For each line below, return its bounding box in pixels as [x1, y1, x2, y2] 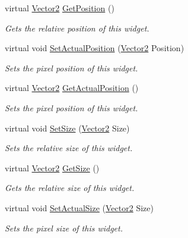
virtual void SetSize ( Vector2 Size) [5, 121, 130, 134]
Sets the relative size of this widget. [5, 142, 133, 154]
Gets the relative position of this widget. [5, 21, 149, 34]
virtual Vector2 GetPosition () [5, 2, 114, 14]
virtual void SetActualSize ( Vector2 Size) [5, 201, 154, 214]
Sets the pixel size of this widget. [5, 221, 123, 234]
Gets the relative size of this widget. [5, 181, 135, 194]
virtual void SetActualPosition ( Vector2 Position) [5, 42, 184, 54]
